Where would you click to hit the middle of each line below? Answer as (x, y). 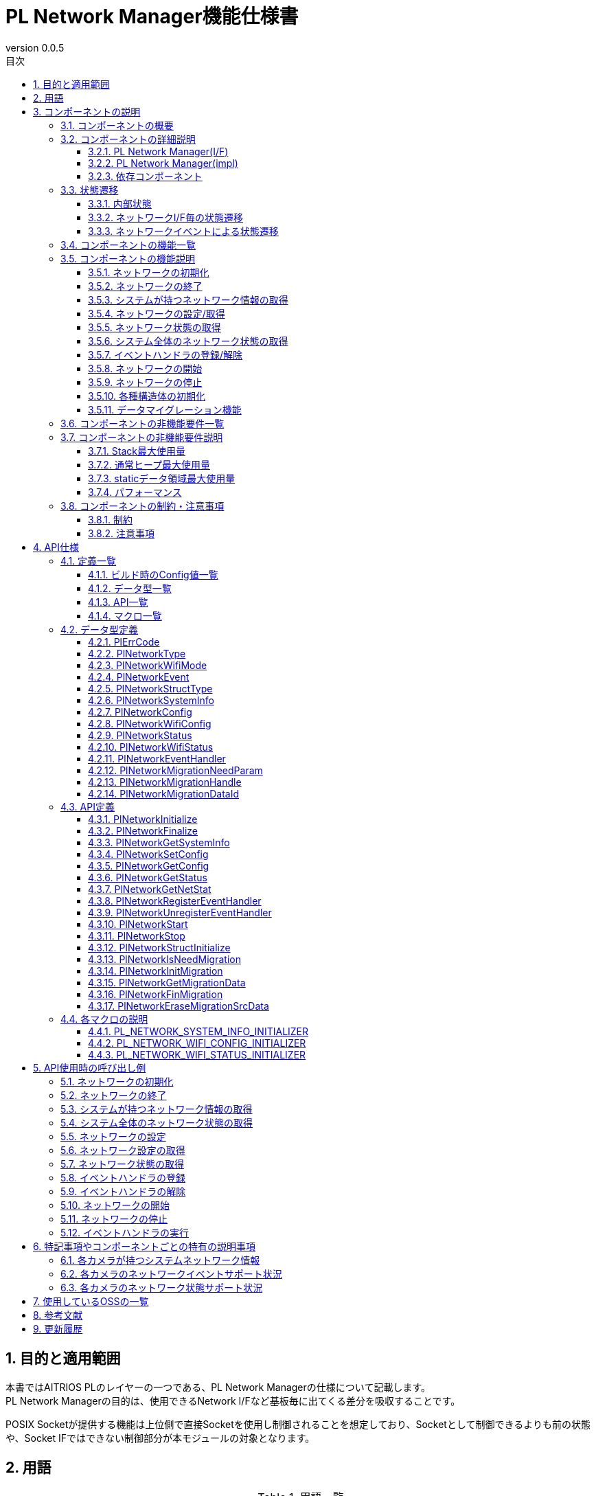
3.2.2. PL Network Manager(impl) (163, 163)
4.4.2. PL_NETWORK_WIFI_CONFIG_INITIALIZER (197, 1043)
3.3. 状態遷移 (90, 190)
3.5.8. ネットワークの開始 (145, 368)
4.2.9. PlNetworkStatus (140, 735)
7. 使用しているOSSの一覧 (91, 1301)
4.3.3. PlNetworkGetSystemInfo (159, 842)
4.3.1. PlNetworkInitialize (143, 819)
